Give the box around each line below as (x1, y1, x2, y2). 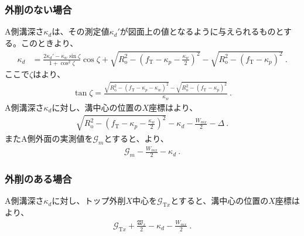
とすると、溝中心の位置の (170, 194, 269, 207)
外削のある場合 (5, 172, 72, 186)
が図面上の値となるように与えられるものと (119, 25, 283, 37)
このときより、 (21, 36, 78, 49)
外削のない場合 (5, 2, 72, 16)
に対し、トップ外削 (52, 194, 126, 207)
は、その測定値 (52, 25, 110, 37)
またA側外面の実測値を (5, 132, 93, 144)
